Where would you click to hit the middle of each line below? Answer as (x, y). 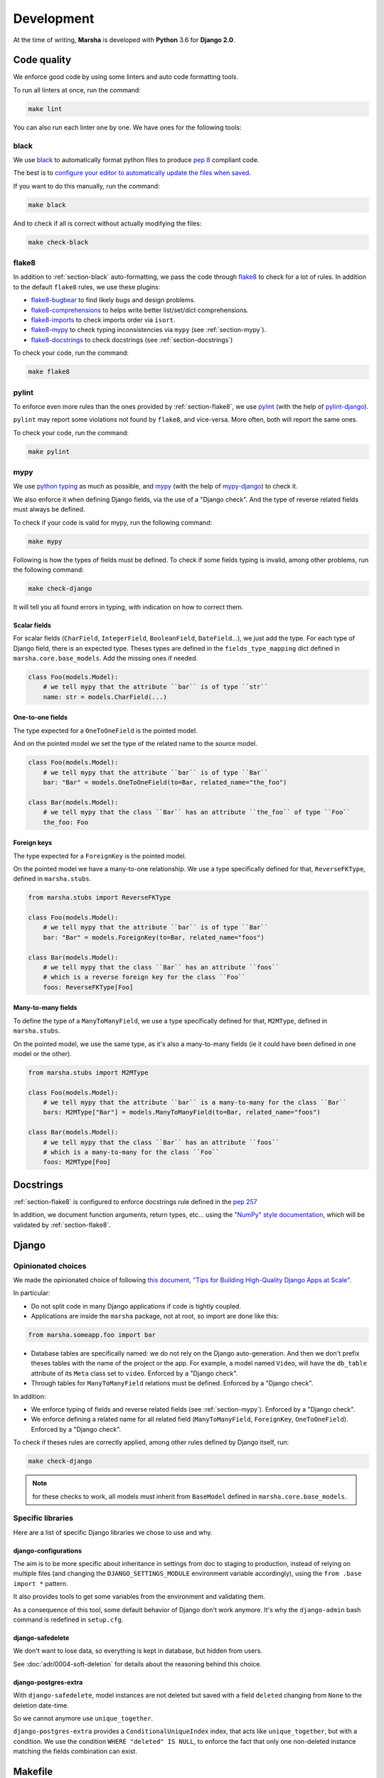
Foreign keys (33, 843)
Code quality (42, 60)
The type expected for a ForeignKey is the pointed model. (100, 856)
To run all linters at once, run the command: (77, 90)
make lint (45, 109)
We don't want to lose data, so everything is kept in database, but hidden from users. (138, 1651)
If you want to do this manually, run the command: (86, 186)
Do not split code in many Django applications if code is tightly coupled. (136, 1306)
